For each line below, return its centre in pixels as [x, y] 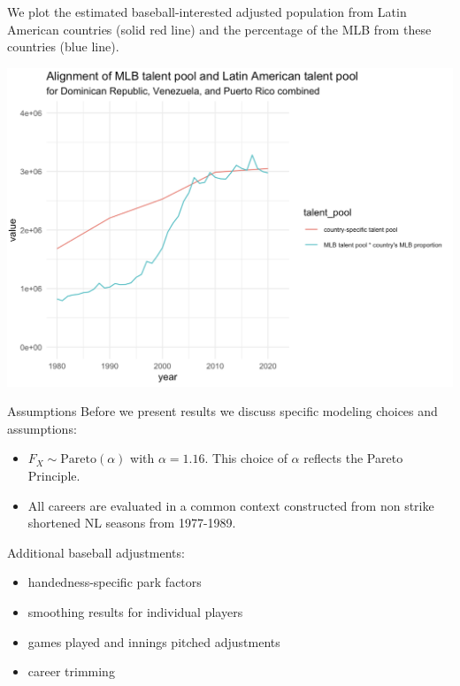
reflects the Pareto [353, 458]
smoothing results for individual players [135, 611]
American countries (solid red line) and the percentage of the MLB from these [219, 29]
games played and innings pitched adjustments [154, 641]
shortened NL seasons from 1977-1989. [132, 523]
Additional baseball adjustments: [96, 552]
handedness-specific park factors [115, 582]
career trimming [71, 671]
